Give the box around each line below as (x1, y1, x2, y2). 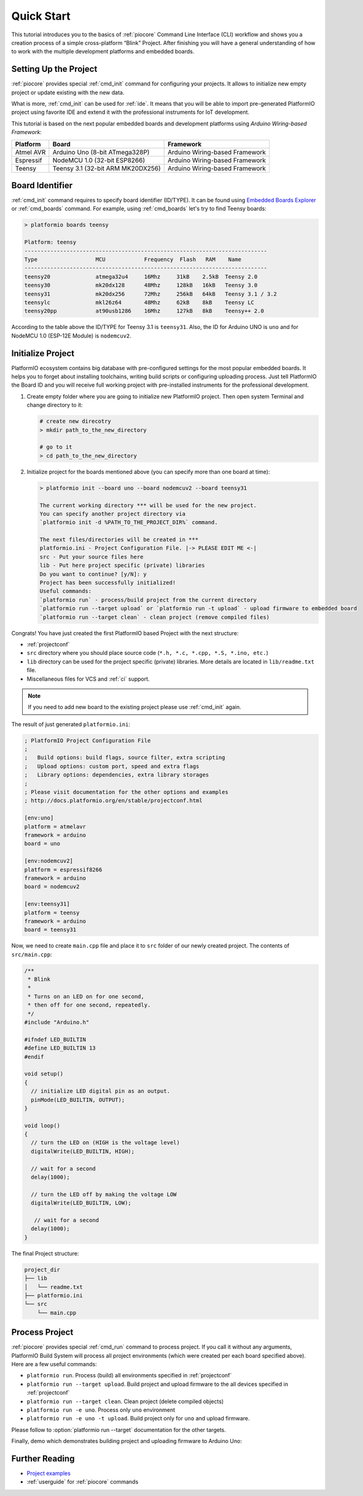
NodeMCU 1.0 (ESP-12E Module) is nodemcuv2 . (11, 332, 131, 339)
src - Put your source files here (39, 553, 144, 560)
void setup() (24, 1071, 64, 1077)
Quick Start (11, 9, 71, 23)
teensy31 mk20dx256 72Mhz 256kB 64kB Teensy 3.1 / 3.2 (24, 290, 278, 298)
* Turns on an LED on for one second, (28, 993, 144, 1000)
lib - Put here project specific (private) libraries (39, 562, 205, 569)
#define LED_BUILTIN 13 (24, 1045, 96, 1051)
